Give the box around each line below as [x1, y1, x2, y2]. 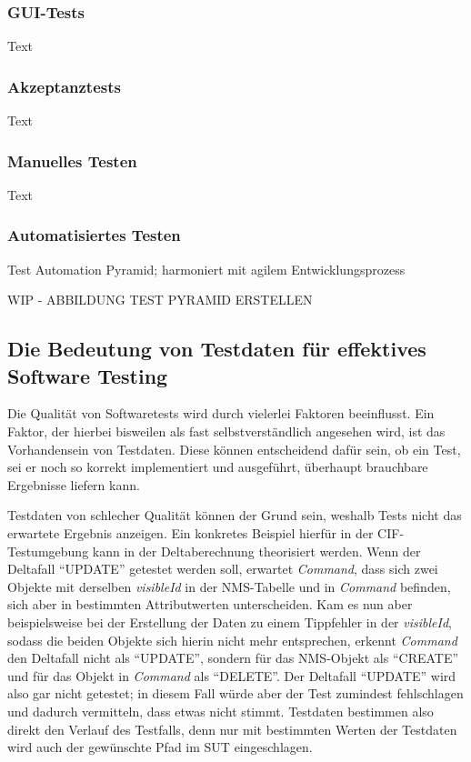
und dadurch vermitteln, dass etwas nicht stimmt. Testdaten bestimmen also [7, 701, 434, 720]
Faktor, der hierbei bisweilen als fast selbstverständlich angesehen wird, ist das [7, 422, 446, 441]
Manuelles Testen [7, 149, 137, 172]
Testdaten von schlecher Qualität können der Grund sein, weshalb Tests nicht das [7, 506, 462, 525]
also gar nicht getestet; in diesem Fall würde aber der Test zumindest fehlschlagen [7, 684, 464, 703]
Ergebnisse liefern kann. [7, 475, 140, 494]
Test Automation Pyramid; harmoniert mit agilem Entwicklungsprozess [7, 259, 406, 278]
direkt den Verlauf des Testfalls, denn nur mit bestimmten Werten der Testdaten [7, 719, 457, 738]
